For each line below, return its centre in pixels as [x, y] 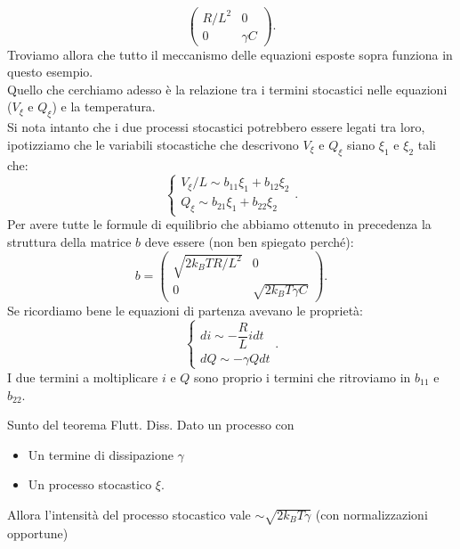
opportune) [38, 533]
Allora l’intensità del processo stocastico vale [129, 514]
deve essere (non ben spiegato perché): [249, 241]
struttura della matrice [69, 241]
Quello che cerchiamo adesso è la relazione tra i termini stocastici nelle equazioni [227, 89]
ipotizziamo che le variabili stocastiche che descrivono [153, 144]
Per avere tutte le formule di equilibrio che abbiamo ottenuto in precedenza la [219, 224]
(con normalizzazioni [371, 514]
